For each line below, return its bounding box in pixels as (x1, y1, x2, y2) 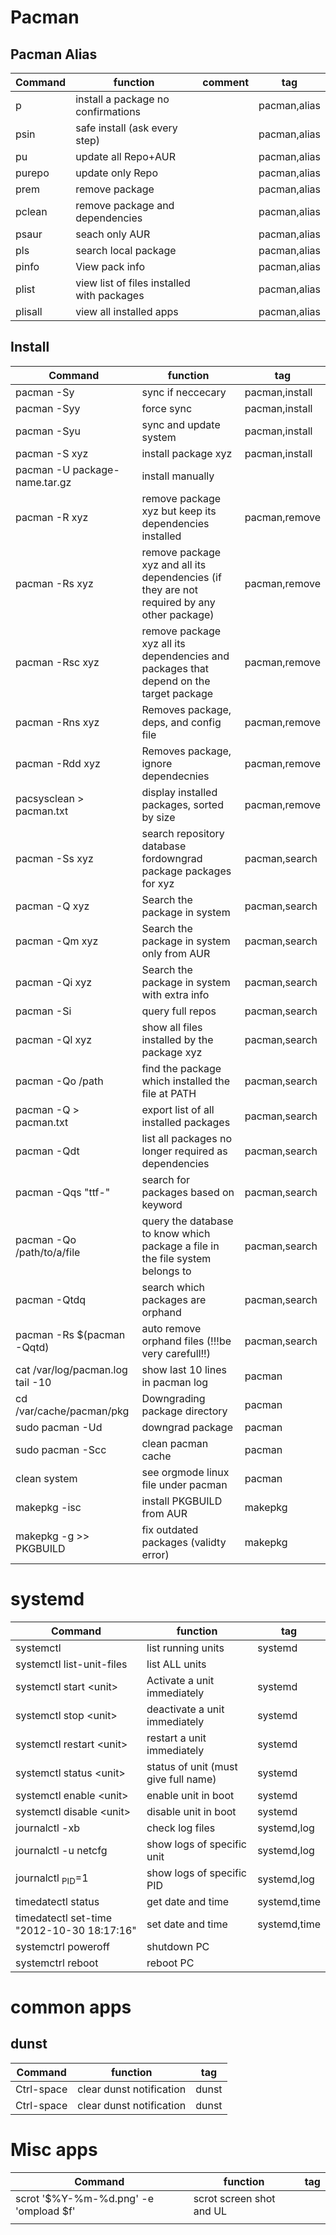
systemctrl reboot (15, 1956, 99, 1970)
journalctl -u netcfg (15, 1843, 108, 1857)
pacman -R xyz (15, 510, 89, 524)
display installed (141, 785, 218, 799)
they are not (141, 582, 199, 596)
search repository (141, 826, 225, 840)
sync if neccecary (141, 385, 227, 399)
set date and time (146, 1917, 228, 1931)
